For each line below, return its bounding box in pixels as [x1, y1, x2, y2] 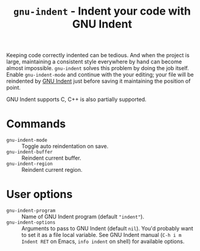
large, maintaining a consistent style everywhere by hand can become [6, 58, 182, 65]
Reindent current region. [21, 166, 83, 174]
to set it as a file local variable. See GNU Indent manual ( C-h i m [21, 232, 182, 239]
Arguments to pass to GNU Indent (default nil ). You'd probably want [21, 225, 193, 232]
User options [6, 188, 73, 202]
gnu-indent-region [6, 161, 53, 167]
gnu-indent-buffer [6, 149, 53, 155]
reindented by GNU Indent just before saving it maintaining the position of [6, 77, 191, 85]
